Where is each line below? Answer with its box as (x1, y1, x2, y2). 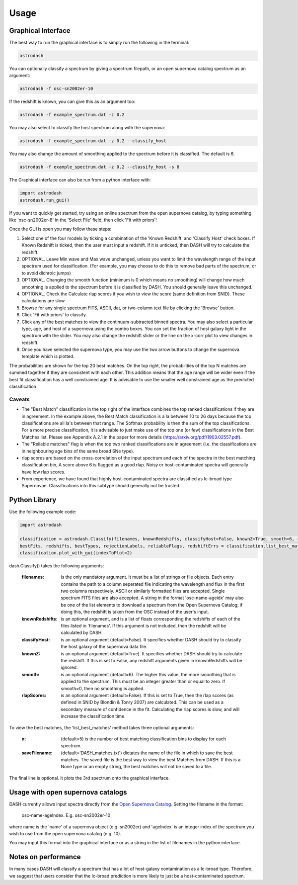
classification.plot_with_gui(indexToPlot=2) (19, 550, 133, 555)
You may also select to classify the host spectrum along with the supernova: (9, 125, 165, 131)
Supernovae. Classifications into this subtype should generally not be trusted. (21, 483, 181, 489)
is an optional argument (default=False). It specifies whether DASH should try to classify (61, 636, 241, 642)
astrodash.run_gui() (19, 197, 70, 203)
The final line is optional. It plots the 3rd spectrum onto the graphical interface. (9, 775, 170, 781)
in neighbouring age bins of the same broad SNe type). (21, 448, 134, 454)
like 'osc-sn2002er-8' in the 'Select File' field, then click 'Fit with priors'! (9, 217, 157, 223)
